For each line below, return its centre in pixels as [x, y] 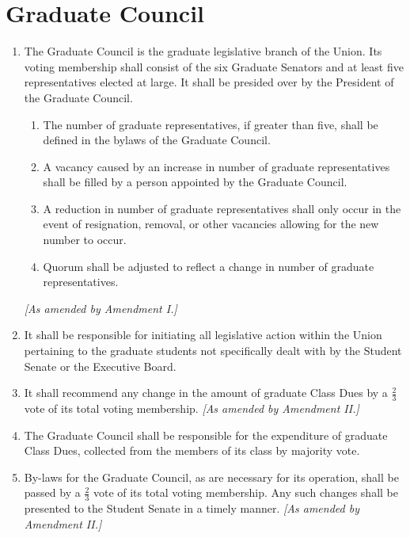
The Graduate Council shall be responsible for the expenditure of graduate [206, 435]
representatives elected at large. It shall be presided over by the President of [209, 82]
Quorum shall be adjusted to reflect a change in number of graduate [209, 266]
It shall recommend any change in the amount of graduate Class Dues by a [206, 393]
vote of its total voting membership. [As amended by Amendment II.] [192, 408]
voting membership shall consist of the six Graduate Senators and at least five [214, 66]
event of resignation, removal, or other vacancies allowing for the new [211, 224]
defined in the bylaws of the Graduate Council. [157, 140]
